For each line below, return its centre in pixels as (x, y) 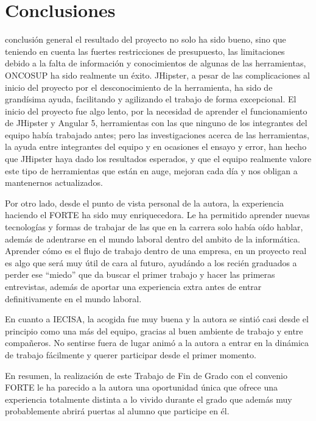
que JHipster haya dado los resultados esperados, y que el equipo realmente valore (158, 159)
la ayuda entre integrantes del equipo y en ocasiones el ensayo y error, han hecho (156, 147)
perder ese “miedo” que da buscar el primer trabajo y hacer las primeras (140, 274)
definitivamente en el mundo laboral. (73, 298)
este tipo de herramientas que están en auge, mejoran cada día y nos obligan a (151, 170)
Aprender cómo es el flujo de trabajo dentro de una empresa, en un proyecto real (156, 251)
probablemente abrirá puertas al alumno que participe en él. (117, 411)
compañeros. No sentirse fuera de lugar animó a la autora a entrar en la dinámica (157, 343)
